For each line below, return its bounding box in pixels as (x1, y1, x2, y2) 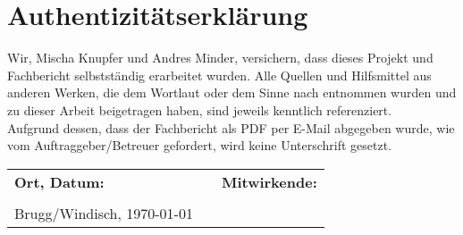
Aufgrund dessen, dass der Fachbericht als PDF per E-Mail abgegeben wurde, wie (7, 118, 455, 137)
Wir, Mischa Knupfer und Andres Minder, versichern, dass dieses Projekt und (7, 48, 434, 67)
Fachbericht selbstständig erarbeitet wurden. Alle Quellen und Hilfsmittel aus (7, 65, 432, 84)
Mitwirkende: (221, 171, 317, 192)
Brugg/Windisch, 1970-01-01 (14, 202, 193, 223)
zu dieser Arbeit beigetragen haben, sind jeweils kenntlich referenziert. (7, 100, 392, 119)
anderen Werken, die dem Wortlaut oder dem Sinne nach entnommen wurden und (7, 83, 457, 102)
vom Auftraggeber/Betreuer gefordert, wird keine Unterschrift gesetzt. (7, 136, 392, 155)
